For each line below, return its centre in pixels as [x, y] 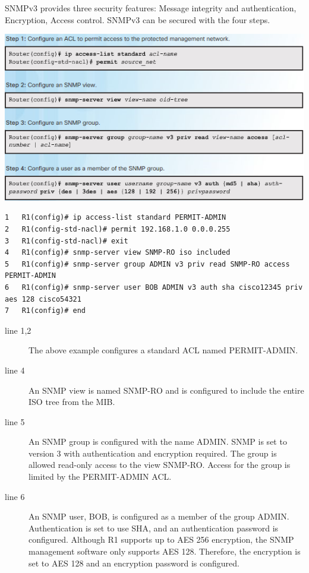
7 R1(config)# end [45, 311]
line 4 [15, 370]
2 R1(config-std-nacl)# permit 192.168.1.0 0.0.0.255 [118, 229]
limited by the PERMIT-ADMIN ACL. [100, 477]
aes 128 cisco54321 [43, 299]
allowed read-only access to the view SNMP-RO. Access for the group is [160, 465]
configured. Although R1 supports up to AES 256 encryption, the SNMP [161, 539]
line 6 [15, 496]
